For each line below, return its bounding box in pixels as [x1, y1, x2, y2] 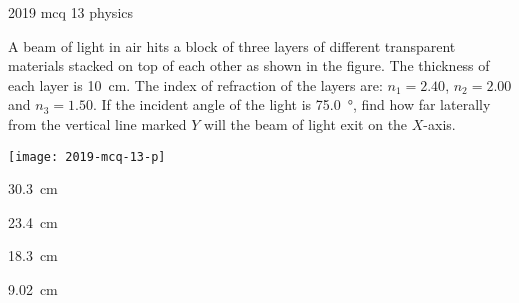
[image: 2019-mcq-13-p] [8, 149, 166, 164]
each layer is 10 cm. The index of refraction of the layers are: [8, 74, 383, 95]
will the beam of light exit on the [204, 113, 408, 134]
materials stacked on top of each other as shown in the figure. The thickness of [8, 55, 490, 76]
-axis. [423, 113, 456, 134]
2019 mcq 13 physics [8, 2, 134, 22]
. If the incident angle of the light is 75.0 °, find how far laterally [92, 94, 491, 115]
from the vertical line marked [8, 113, 187, 134]
